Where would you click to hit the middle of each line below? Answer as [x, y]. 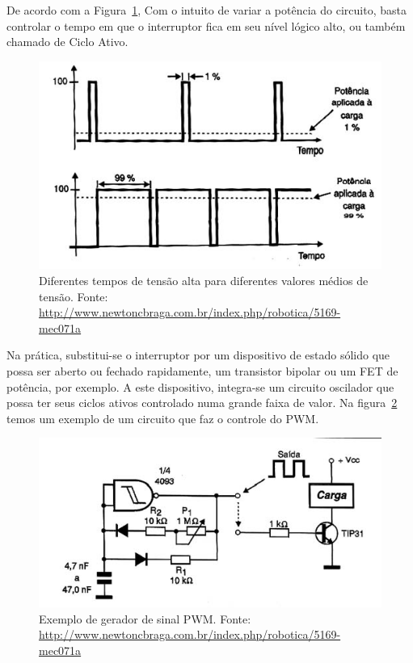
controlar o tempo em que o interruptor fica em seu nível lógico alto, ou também [206, 25]
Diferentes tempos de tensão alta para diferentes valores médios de [204, 281]
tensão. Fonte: [74, 296]
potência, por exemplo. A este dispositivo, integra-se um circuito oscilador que [200, 386]
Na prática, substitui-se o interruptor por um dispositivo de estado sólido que [198, 355]
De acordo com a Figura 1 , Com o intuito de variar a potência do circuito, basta [206, 10]
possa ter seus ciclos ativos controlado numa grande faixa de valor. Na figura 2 [202, 403]
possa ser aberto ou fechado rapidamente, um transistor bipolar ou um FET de [202, 371]
